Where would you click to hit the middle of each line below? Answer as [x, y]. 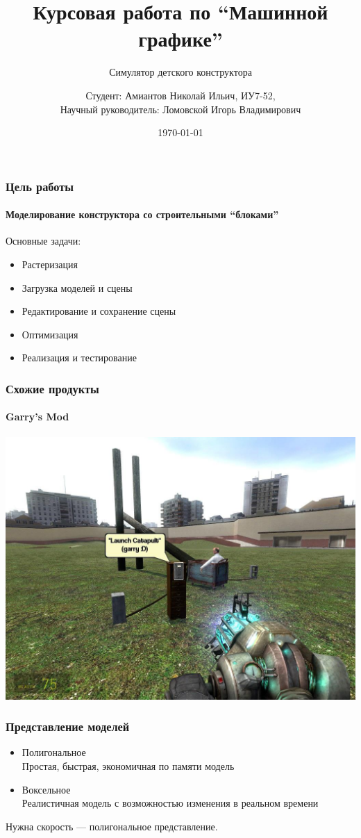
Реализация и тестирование [79, 358]
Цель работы [40, 186]
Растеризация [50, 264]
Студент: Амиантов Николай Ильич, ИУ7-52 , [180, 95]
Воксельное [46, 789]
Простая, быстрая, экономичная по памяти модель [128, 766]
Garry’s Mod [37, 417]
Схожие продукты [52, 388]
